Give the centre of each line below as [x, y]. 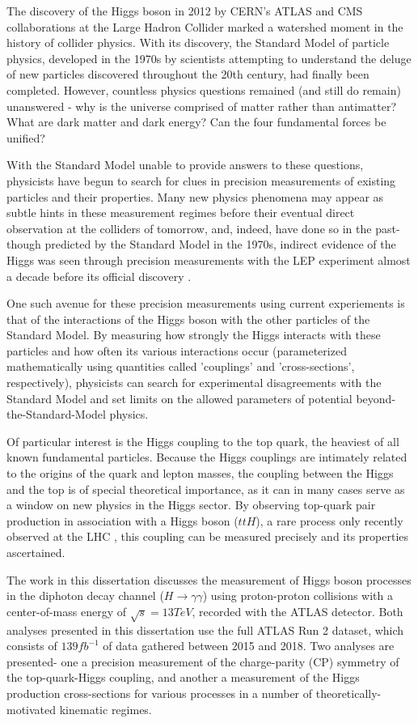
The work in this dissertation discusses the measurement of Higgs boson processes [209, 579]
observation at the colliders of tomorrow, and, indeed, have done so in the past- [203, 228]
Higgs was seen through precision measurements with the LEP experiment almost [209, 259]
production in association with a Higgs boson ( [122, 520]
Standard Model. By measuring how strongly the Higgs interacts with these [194, 335]
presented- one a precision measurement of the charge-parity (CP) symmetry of [203, 661]
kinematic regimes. [106, 709]
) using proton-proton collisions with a [298, 595]
